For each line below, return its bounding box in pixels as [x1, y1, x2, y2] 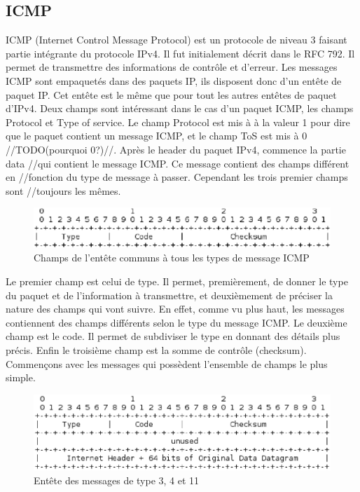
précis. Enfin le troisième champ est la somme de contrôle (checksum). [6, 343, 307, 357]
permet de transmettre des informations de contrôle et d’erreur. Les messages [6, 60, 338, 74]
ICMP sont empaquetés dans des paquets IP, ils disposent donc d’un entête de [6, 73, 342, 88]
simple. [6, 370, 36, 385]
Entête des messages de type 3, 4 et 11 [34, 472, 200, 487]
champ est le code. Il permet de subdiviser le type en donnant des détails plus [6, 329, 340, 343]
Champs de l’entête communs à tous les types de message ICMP [34, 250, 310, 265]
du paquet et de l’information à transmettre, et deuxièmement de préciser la [6, 287, 333, 302]
